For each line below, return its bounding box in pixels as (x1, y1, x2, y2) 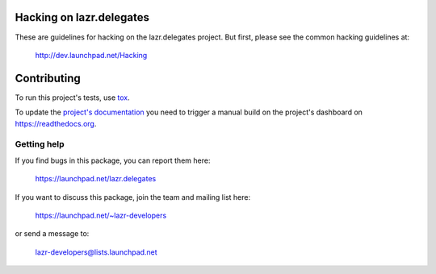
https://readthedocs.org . (15, 118, 97, 128)
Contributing (15, 71, 81, 85)
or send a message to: (15, 229, 90, 239)
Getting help (15, 139, 65, 150)
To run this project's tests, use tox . (15, 93, 131, 102)
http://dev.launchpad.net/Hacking (35, 50, 148, 60)
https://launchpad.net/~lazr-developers (35, 210, 167, 220)
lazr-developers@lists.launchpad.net (35, 247, 157, 257)
